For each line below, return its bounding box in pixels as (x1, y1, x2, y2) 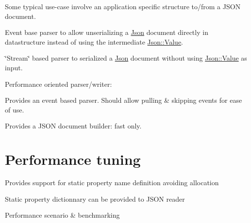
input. (5, 62, 23, 72)
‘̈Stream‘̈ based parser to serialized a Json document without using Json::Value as (5, 53, 247, 63)
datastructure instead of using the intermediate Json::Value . (5, 36, 184, 47)
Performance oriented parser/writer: (5, 79, 112, 89)
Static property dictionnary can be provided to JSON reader (5, 193, 185, 204)
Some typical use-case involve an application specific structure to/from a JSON (5, 1, 241, 11)
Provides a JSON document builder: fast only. (5, 121, 142, 131)
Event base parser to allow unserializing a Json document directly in (5, 27, 208, 37)
